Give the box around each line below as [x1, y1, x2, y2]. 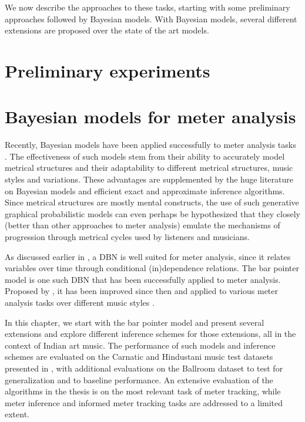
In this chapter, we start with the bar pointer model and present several [5, 316, 264, 328]
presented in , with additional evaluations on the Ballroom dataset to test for [5, 362, 283, 374]
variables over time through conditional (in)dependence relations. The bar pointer [5, 262, 299, 274]
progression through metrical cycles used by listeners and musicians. [5, 231, 250, 243]
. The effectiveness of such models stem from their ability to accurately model [5, 150, 285, 162]
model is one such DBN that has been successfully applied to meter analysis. [5, 273, 281, 285]
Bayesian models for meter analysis [5, 104, 296, 129]
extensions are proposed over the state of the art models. [5, 24, 209, 36]
